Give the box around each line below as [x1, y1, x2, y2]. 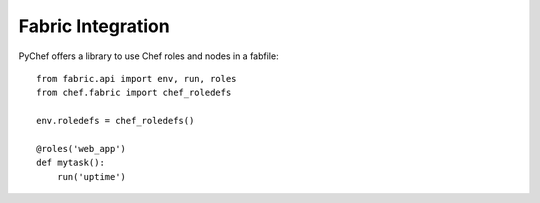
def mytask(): [36, 157, 105, 169]
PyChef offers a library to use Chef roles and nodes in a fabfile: [18, 50, 279, 62]
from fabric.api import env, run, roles [36, 73, 237, 84]
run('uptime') [56, 171, 127, 182]
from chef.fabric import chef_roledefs [36, 87, 232, 99]
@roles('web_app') [36, 143, 127, 154]
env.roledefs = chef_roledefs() [36, 115, 195, 127]
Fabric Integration [18, 15, 170, 37]
